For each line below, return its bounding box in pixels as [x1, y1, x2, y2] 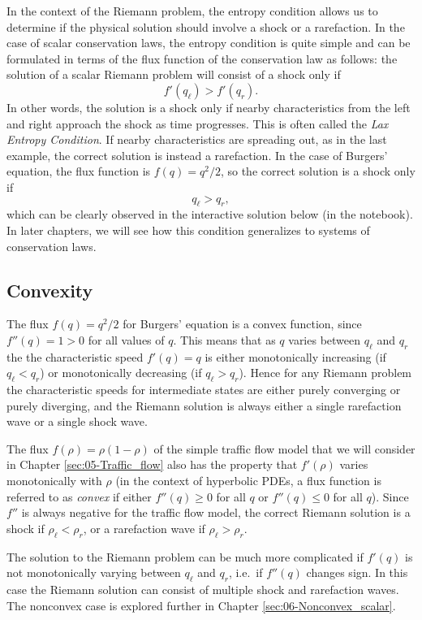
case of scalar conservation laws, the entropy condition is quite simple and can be [6, 34, 411, 51]
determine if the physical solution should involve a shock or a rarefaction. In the [6, 18, 405, 35]
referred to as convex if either [6, 488, 152, 505]
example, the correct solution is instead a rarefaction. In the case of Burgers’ [6, 146, 388, 163]
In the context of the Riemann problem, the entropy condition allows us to [6, 2, 378, 19]
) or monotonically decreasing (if [40, 364, 202, 381]
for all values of [88, 331, 165, 348]
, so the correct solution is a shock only [220, 163, 416, 180]
